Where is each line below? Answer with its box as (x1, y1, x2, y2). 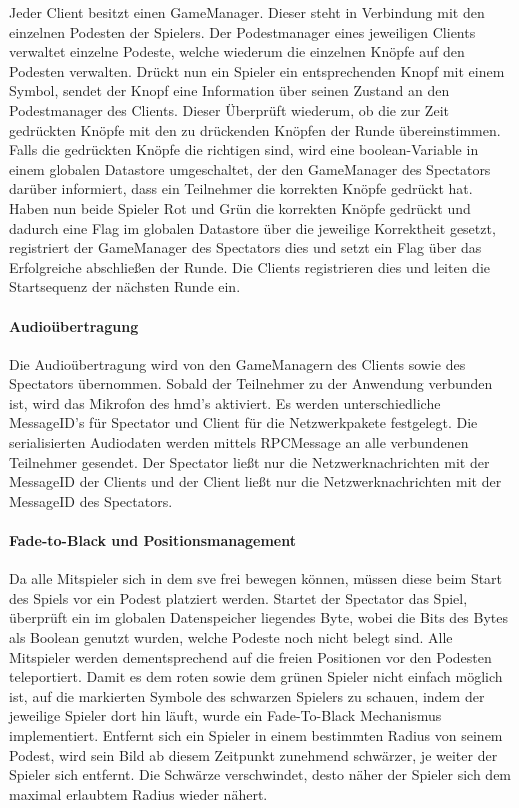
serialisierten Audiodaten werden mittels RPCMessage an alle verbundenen (9, 432, 469, 453)
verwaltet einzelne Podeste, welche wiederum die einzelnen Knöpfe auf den (9, 41, 465, 62)
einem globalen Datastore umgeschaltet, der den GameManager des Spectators (9, 158, 491, 179)
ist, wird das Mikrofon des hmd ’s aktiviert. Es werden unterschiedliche (9, 392, 441, 413)
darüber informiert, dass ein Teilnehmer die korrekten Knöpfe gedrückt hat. (9, 178, 473, 199)
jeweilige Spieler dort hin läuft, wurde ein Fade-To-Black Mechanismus (9, 705, 442, 726)
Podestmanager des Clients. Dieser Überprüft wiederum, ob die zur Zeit (9, 99, 449, 120)
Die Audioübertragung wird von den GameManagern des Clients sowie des (9, 353, 466, 374)
